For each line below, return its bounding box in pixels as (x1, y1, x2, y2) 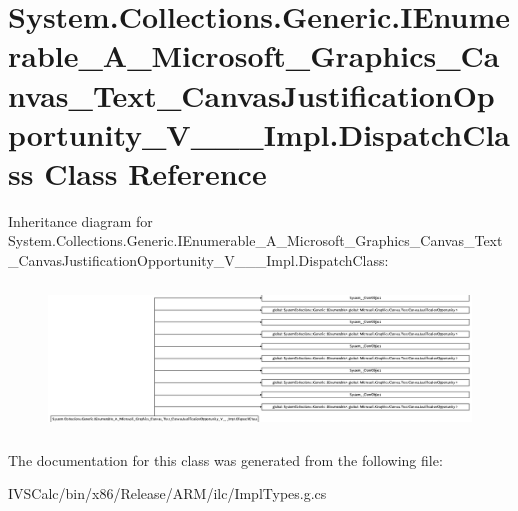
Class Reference (44, 152, 267, 193)
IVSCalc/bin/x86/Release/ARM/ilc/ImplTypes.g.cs (8, 483, 327, 504)
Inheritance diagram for (8, 210, 153, 231)
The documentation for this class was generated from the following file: (8, 449, 443, 470)
